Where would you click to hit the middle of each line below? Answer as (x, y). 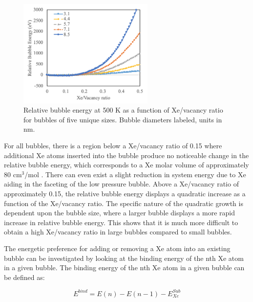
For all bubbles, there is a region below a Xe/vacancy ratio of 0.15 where (113, 146)
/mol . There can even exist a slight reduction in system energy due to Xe (135, 174)
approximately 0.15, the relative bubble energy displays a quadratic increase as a (125, 194)
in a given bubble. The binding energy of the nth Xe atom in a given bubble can (124, 267)
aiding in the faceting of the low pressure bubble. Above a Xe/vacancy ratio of (121, 184)
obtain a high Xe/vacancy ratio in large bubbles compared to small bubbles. (118, 232)
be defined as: (24, 277)
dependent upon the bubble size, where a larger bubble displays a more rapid (119, 213)
